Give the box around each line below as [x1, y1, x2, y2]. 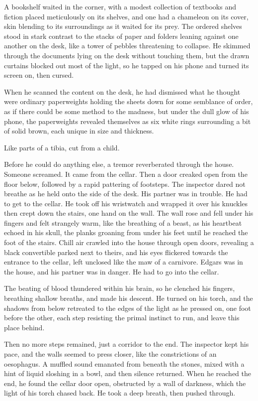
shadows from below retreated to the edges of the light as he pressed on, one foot [4, 302, 251, 313]
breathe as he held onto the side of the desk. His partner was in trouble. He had [4, 188, 248, 199]
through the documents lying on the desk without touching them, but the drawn [4, 50, 250, 60]
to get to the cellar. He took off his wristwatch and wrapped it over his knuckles [4, 198, 248, 208]
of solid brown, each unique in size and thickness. [4, 126, 154, 136]
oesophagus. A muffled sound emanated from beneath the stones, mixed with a [4, 358, 245, 369]
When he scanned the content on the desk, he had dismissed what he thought [4, 86, 241, 97]
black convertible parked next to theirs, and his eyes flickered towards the [4, 247, 228, 257]
